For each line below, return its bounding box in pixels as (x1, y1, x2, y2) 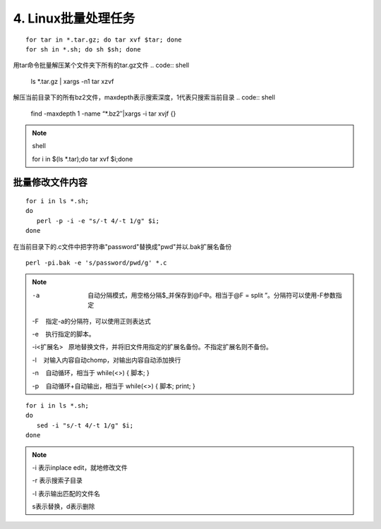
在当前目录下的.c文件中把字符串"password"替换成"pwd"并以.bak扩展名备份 (13, 242, 232, 250)
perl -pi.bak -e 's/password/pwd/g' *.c (25, 259, 167, 267)
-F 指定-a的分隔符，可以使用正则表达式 (32, 317, 151, 325)
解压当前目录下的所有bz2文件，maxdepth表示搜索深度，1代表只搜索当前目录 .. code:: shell (13, 93, 275, 102)
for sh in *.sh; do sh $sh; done (25, 45, 141, 53)
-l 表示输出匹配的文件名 (32, 489, 100, 497)
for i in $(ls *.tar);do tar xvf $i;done (32, 154, 133, 163)
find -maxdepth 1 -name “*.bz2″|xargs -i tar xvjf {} (30, 109, 176, 118)
